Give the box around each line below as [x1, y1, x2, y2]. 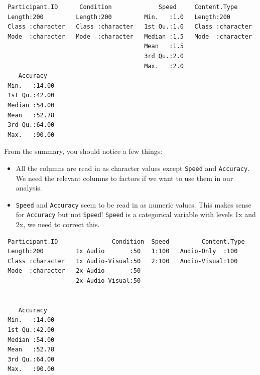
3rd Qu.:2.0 [144, 52, 184, 60]
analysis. [16, 182, 42, 193]
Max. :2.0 [144, 62, 184, 70]
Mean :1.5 [144, 43, 184, 50]
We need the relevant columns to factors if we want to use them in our [16, 172, 233, 183]
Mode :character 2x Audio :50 [8, 267, 141, 275]
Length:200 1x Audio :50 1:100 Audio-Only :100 [8, 248, 238, 255]
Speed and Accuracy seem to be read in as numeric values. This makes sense [16, 199, 251, 210]
